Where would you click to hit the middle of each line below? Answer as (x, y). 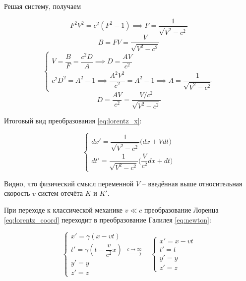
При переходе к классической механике (63, 209)
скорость (17, 193)
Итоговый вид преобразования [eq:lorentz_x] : (73, 120)
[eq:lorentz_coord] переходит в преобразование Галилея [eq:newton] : (108, 219)
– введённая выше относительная (192, 183)
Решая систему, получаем (43, 6)
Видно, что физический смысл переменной (69, 183)
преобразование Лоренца (182, 209)
